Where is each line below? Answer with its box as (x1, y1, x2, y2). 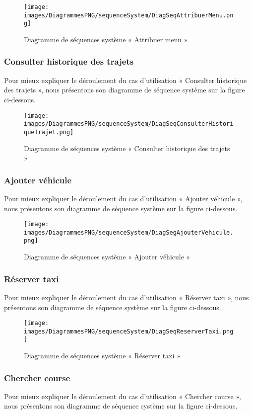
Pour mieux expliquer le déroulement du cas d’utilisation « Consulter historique (4, 75, 247, 85)
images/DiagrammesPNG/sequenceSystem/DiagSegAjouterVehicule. (24, 229, 234, 236)
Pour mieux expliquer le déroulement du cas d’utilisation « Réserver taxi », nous (4, 292, 249, 302)
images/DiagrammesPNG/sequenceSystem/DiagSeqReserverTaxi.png (24, 328, 234, 335)
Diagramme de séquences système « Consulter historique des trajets (24, 143, 230, 153)
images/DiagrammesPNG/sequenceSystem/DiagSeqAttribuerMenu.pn (24, 11, 234, 19)
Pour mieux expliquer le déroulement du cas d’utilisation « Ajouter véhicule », (4, 193, 243, 203)
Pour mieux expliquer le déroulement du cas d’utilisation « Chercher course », (4, 391, 241, 401)
